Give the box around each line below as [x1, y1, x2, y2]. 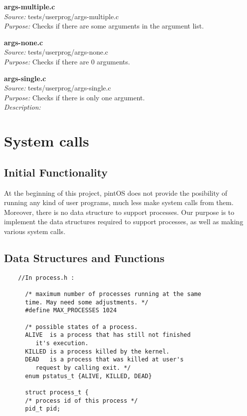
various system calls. [4, 226, 65, 236]
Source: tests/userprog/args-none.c [4, 47, 108, 57]
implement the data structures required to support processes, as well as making [4, 216, 244, 227]
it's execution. [35, 339, 89, 347]
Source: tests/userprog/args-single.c [4, 83, 111, 93]
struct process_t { [25, 388, 89, 396]
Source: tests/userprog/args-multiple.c [4, 11, 119, 21]
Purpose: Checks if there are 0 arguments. [4, 56, 130, 66]
